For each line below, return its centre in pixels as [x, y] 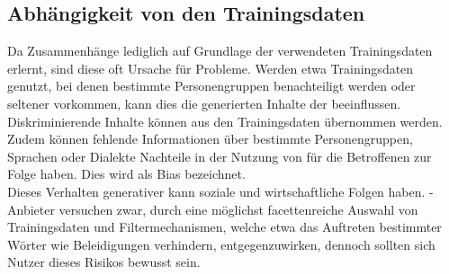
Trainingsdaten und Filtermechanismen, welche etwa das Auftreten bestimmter [224, 227]
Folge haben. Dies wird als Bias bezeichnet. [126, 174]
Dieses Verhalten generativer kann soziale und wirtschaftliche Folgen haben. [216, 191]
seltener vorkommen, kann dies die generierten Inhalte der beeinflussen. [204, 103]
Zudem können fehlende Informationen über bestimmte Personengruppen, [210, 139]
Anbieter [31, 209]
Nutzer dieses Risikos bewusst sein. [104, 262]
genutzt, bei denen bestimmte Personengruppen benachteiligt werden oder [211, 86]
